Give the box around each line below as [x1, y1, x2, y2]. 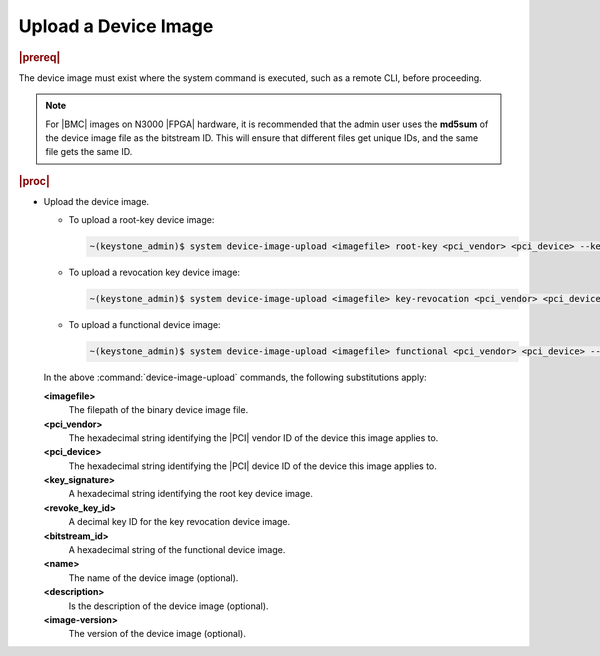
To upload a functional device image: [68, 319, 221, 331]
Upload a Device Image [18, 15, 214, 37]
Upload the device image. [43, 196, 150, 208]
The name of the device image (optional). [68, 571, 239, 584]
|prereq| [18, 50, 61, 64]
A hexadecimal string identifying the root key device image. [68, 488, 314, 500]
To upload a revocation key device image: [68, 266, 240, 279]
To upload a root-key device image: [68, 214, 215, 226]
